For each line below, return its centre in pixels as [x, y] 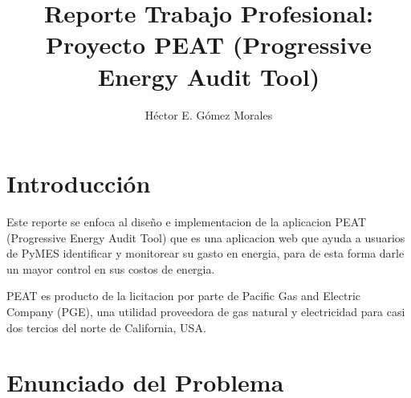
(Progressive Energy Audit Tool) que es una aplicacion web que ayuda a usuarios [206, 237]
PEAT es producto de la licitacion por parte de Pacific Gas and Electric [184, 296]
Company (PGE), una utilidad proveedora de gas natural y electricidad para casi [206, 311]
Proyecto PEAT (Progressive [209, 45]
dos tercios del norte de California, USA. [106, 327]
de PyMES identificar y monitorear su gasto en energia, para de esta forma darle [205, 253]
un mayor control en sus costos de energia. [111, 268]
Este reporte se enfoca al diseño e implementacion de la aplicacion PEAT [187, 222]
